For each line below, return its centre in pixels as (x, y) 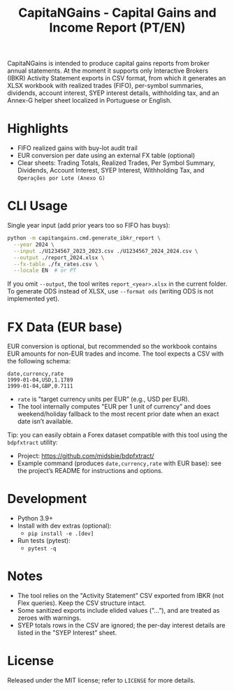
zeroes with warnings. (49, 618)
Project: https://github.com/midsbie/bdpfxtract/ (86, 456)
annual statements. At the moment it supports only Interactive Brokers (108, 71)
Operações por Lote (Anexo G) (61, 179)
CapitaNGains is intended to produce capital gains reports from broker (108, 64)
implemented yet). (34, 299)
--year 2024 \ (34, 245)
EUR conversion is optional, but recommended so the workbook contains (112, 347)
